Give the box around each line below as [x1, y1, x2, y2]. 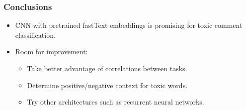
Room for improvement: [15, 46, 88, 57]
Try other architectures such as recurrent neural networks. [27, 97, 204, 107]
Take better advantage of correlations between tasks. [27, 63, 187, 73]
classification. [15, 29, 56, 40]
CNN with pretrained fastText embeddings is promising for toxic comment [15, 20, 243, 30]
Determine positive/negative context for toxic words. [27, 80, 188, 90]
